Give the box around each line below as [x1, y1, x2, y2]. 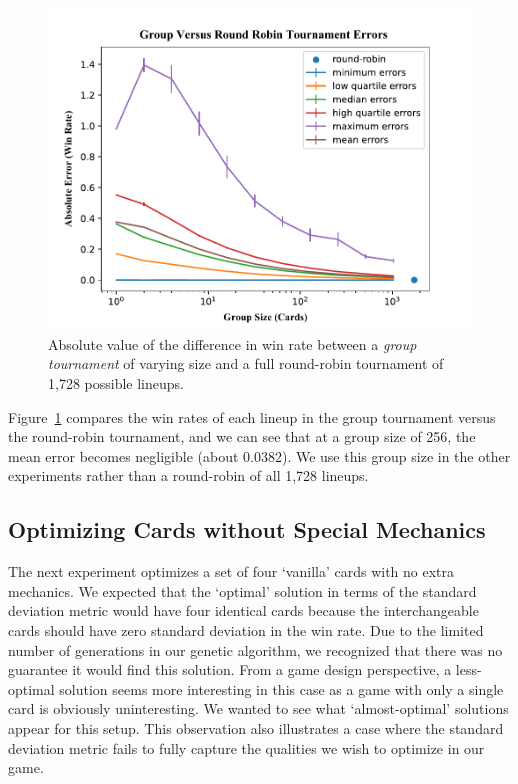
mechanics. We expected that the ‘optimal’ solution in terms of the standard [8, 580, 477, 601]
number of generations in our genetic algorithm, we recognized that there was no [8, 639, 503, 660]
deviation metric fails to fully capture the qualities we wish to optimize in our [8, 737, 485, 758]
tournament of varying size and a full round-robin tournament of [48, 353, 444, 374]
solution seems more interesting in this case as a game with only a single [59, 678, 504, 699]
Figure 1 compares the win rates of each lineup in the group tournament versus [8, 406, 496, 427]
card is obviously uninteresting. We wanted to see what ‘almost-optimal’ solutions [8, 698, 509, 719]
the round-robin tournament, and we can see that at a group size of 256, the [8, 426, 476, 447]
